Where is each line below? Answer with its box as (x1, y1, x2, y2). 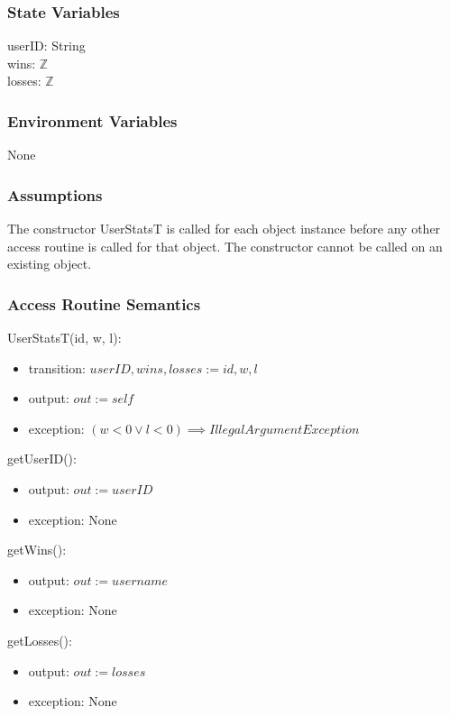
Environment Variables (7, 109, 178, 132)
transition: (28, 358, 86, 377)
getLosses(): (7, 630, 72, 649)
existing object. (7, 254, 92, 273)
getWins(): (7, 540, 67, 559)
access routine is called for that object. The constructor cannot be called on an (7, 236, 443, 255)
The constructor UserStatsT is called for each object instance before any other (7, 219, 441, 238)
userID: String (7, 36, 86, 55)
